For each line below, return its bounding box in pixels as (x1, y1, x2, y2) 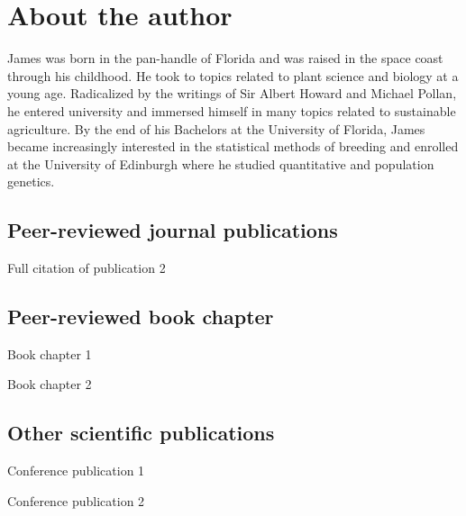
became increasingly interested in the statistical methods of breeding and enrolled (7, 137, 459, 156)
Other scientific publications (7, 419, 275, 447)
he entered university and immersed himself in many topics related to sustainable (7, 101, 456, 120)
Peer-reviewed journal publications (7, 216, 338, 244)
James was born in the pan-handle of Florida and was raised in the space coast (7, 49, 443, 68)
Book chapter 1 (7, 344, 92, 363)
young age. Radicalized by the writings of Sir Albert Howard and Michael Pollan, (7, 84, 457, 103)
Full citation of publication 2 (7, 258, 166, 277)
